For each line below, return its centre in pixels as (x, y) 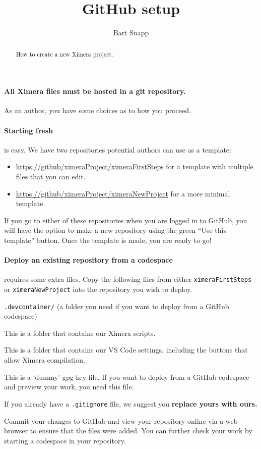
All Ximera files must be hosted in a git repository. (95, 91)
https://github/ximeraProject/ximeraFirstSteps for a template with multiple (135, 166)
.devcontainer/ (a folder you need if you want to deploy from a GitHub (117, 306)
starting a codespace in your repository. (65, 440)
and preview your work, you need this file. (69, 387)
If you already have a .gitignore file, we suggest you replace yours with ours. (131, 403)
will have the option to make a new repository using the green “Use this (115, 230)
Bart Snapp (131, 33)
